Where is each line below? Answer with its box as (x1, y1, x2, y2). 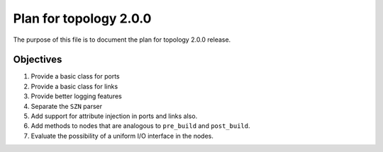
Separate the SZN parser (30, 102, 103, 110)
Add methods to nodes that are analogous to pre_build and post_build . (30, 122, 250, 130)
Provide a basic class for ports (30, 72, 120, 81)
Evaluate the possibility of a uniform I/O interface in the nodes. (30, 131, 214, 140)
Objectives (13, 54, 62, 66)
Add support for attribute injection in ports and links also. (30, 112, 198, 120)
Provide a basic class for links (30, 82, 118, 90)
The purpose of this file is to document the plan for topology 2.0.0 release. (13, 35, 231, 44)
